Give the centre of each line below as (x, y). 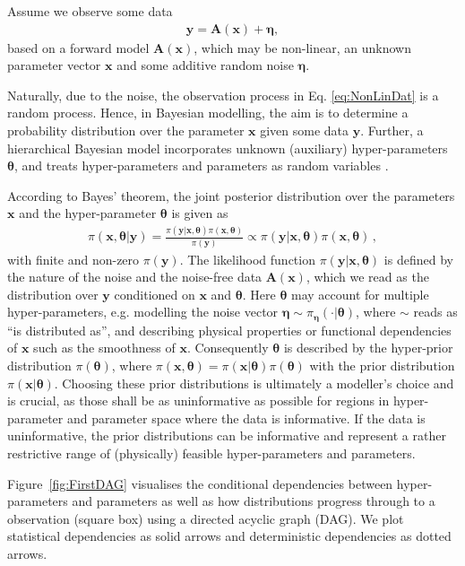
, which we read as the (367, 277)
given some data (305, 130)
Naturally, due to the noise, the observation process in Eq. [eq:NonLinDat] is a (223, 95)
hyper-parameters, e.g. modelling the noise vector (143, 312)
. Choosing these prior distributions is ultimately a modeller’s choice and (254, 383)
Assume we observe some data (90, 11)
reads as (435, 312)
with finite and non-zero (73, 259)
